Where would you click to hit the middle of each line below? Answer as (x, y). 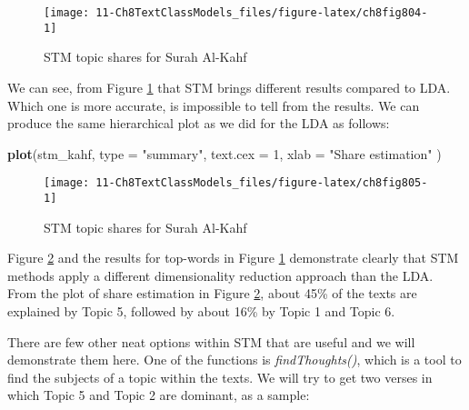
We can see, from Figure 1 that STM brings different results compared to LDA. (229, 87)
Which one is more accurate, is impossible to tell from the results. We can (214, 105)
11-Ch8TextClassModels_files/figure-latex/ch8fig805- (262, 183)
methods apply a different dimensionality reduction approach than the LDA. (220, 275)
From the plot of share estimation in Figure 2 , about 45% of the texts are (212, 293)
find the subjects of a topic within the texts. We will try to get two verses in (220, 377)
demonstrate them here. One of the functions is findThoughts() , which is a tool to (234, 360)
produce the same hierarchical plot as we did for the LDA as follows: (199, 123)
